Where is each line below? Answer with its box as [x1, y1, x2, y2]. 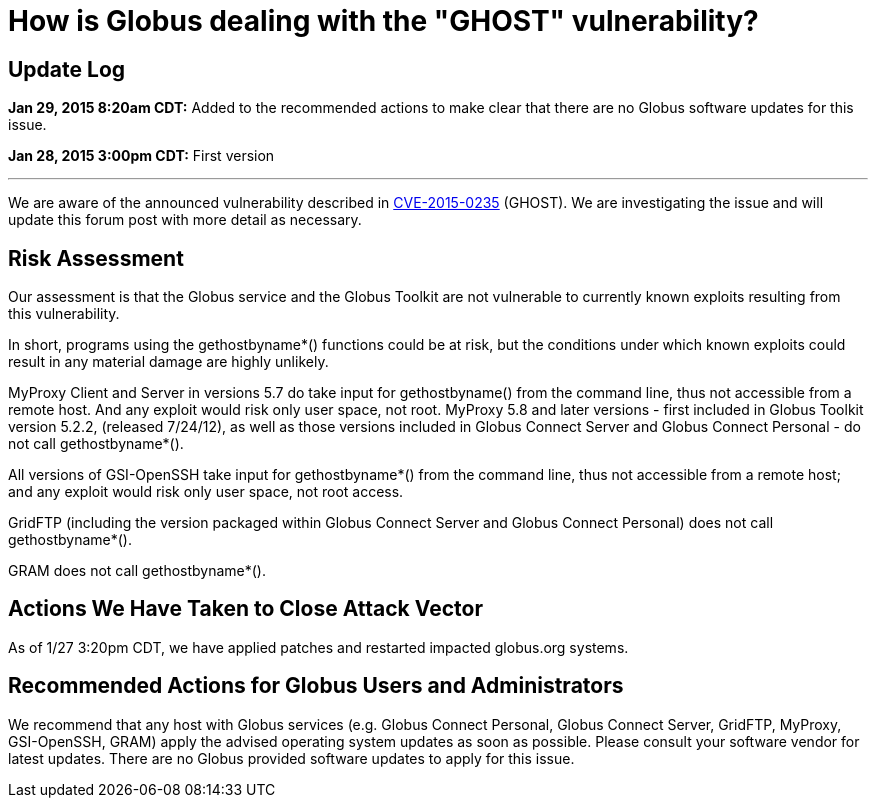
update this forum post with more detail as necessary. [8, 211, 362, 229]
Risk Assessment [8, 245, 184, 271]
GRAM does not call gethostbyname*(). [8, 562, 267, 580]
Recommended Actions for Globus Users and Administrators [8, 673, 624, 699]
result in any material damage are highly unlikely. [8, 353, 329, 371]
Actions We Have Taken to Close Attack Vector [8, 596, 483, 622]
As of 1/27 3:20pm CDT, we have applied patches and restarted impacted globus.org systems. [8, 638, 629, 656]
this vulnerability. [8, 305, 120, 323]
